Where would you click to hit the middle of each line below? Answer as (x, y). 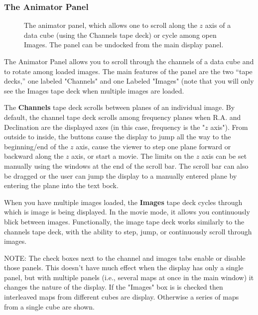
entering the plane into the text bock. (61, 185)
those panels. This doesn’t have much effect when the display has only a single (124, 267)
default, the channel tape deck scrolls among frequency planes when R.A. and (123, 117)
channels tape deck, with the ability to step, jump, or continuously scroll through (128, 231)
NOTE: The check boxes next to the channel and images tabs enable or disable (125, 258)
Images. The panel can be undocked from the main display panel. (124, 45)
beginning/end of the (36, 146)
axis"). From (229, 127)
